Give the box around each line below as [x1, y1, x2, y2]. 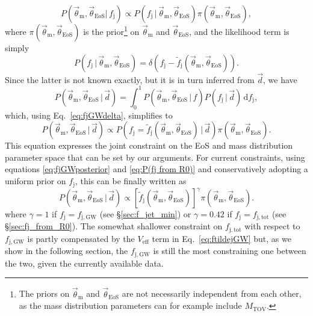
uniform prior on [5, 175, 66, 187]
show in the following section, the [5, 244, 128, 257]
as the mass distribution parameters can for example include [19, 299, 242, 312]
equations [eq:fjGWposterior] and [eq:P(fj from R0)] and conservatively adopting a [5, 163, 308, 175]
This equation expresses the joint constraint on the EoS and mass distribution [5, 139, 293, 152]
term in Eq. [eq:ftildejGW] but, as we [152, 232, 291, 244]
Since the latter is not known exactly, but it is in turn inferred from [5, 73, 255, 85]
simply [5, 42, 29, 54]
